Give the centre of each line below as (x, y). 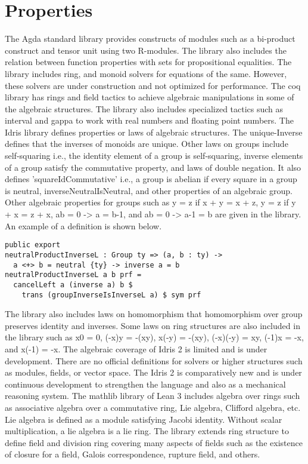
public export (33, 245)
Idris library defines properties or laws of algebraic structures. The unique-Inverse (154, 132)
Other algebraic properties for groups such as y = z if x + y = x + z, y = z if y (150, 202)
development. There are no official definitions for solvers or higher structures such (154, 360)
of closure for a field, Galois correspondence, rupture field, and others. (133, 454)
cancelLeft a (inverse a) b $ (73, 285)
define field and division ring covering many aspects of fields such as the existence (154, 442)
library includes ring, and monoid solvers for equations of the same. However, (146, 73)
